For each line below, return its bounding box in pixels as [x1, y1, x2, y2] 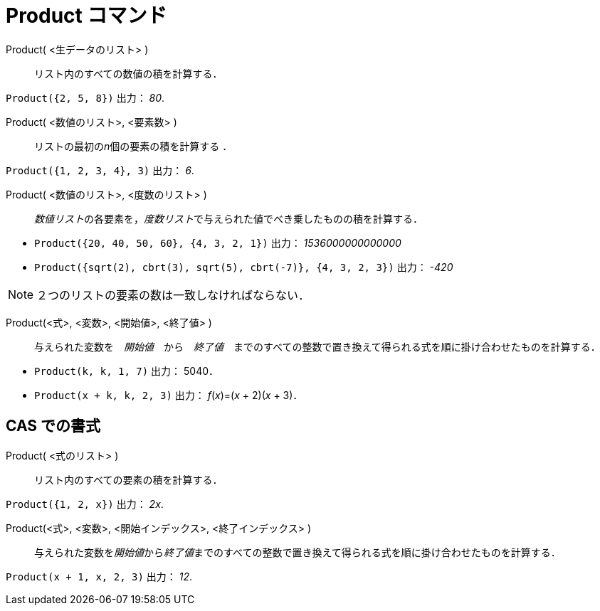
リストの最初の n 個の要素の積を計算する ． [34, 139, 233, 152]
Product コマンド [6, 4, 167, 28]
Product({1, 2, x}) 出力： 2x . [6, 497, 164, 510]
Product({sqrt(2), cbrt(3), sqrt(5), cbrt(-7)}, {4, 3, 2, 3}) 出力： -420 [34, 260, 453, 273]
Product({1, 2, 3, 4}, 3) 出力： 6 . [6, 164, 194, 176]
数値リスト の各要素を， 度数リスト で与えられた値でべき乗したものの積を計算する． [34, 212, 423, 225]
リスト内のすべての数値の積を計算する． [34, 67, 223, 80]
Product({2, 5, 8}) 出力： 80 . [6, 91, 165, 104]
